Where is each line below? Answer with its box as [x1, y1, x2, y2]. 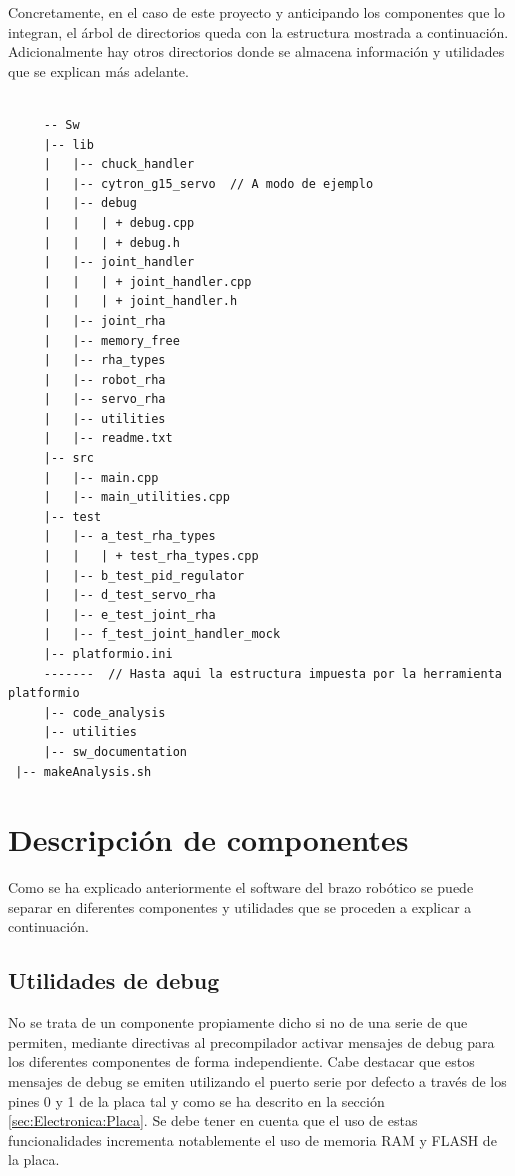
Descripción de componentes [8, 819, 409, 860]
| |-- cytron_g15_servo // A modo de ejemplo [43, 176, 374, 191]
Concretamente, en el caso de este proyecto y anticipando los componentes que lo [8, 2, 505, 22]
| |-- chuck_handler [43, 157, 195, 172]
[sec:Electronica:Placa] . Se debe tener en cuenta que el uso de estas [8, 1110, 418, 1131]
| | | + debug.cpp [43, 215, 195, 230]
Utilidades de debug [8, 965, 220, 996]
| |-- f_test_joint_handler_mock [43, 627, 281, 642]
